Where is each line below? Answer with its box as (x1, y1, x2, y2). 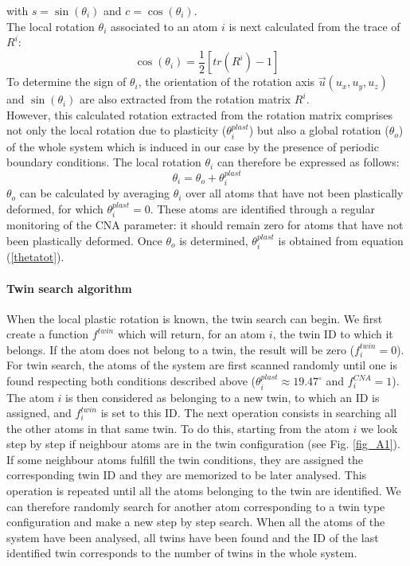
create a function (6, 326, 89, 342)
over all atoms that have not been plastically (185, 185, 404, 201)
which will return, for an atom (117, 326, 266, 342)
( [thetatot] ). (6, 248, 64, 265)
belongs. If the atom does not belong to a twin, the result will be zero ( (6, 341, 355, 357)
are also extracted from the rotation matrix (80, 91, 291, 107)
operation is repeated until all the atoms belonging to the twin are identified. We (6, 482, 401, 499)
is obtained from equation (278, 232, 404, 248)
